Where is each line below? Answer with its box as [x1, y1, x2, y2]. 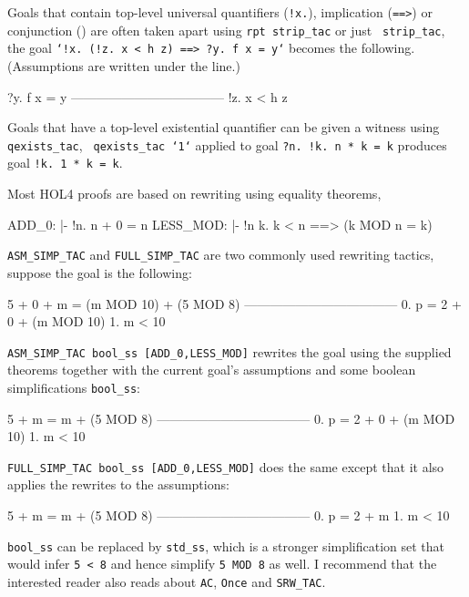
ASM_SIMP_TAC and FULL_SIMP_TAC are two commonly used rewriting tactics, [7, 245, 434, 264]
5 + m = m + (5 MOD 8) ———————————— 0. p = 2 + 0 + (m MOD [7, 408, 455, 427]
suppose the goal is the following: [7, 262, 192, 282]
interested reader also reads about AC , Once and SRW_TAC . [7, 571, 326, 591]
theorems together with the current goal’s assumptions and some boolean [7, 360, 416, 379]
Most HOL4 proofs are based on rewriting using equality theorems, [7, 184, 382, 203]
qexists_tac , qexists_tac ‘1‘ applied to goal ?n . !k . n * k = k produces [7, 135, 447, 154]
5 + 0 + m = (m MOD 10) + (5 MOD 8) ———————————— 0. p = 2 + [7, 293, 462, 313]
